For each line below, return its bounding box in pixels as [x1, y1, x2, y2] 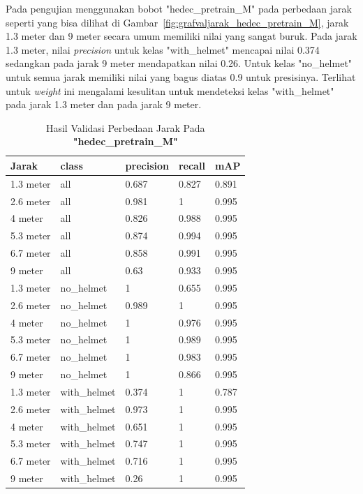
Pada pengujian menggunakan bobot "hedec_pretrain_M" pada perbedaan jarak [6, 1, 352, 15]
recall [178, 158, 205, 172]
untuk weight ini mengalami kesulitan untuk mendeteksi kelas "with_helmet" [6, 83, 334, 98]
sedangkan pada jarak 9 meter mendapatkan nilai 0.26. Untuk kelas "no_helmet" [6, 56, 353, 70]
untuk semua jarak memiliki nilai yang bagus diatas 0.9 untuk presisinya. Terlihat [6, 69, 356, 84]
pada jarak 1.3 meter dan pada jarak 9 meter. [6, 97, 202, 112]
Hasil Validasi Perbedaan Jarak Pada [45, 120, 205, 135]
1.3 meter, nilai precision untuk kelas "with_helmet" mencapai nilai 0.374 [6, 42, 320, 57]
